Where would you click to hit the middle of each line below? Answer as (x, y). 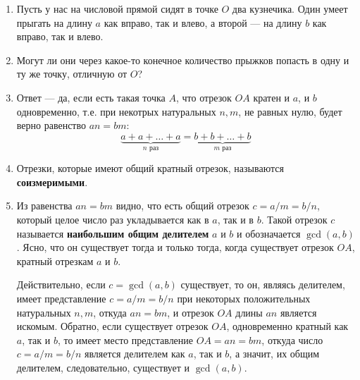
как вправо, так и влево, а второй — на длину (203, 22)
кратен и (272, 97)
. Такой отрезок (294, 219)
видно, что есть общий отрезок (182, 206)
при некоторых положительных (244, 298)
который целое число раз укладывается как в (113, 219)
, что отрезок (204, 97)
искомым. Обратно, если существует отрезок (112, 326)
